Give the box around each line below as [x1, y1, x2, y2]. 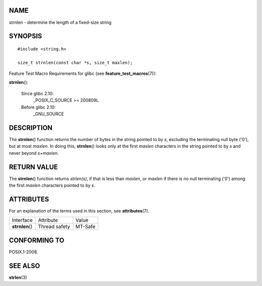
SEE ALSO [9, 262, 40, 270]
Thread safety [38, 223, 70, 230]
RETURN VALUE [9, 163, 58, 171]
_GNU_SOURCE [33, 111, 64, 117]
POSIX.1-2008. [9, 249, 38, 255]
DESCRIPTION [9, 124, 53, 132]
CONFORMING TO [9, 236, 65, 244]
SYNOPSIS [9, 32, 42, 40]
